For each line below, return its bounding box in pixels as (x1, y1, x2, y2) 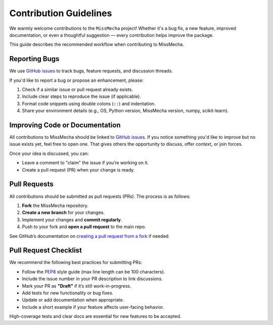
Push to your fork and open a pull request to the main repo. (22, 224, 146, 230)
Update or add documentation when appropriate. (22, 297, 124, 303)
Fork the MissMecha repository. (22, 202, 88, 208)
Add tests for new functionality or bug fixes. (22, 290, 114, 296)
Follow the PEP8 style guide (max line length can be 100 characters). (22, 268, 165, 275)
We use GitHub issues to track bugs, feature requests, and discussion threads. (9, 68, 173, 74)
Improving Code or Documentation (9, 121, 121, 129)
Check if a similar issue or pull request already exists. (22, 86, 133, 93)
